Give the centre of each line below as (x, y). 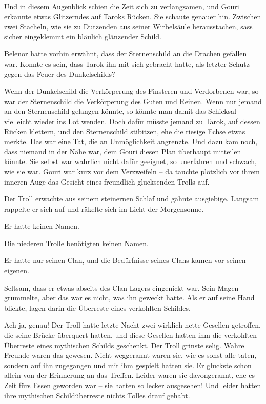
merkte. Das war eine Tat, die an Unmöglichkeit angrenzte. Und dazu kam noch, (131, 141)
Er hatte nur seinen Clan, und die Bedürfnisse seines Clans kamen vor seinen (125, 260)
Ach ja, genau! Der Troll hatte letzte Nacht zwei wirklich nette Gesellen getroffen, (132, 325)
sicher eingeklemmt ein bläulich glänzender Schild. (83, 36)
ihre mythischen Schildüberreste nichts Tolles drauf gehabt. (97, 395)
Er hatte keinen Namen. (42, 226)
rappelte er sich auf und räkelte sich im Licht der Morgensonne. (104, 208)
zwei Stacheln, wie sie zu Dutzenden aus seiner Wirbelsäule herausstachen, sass (128, 26)
